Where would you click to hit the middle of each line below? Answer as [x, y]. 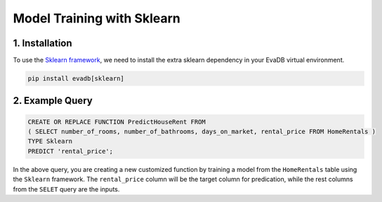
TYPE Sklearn [50, 141]
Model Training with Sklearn [97, 18]
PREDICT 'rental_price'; [71, 151]
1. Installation [43, 43]
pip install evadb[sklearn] [76, 79]
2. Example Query [53, 101]
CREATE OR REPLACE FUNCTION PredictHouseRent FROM [117, 122]
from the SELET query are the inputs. [66, 189]
